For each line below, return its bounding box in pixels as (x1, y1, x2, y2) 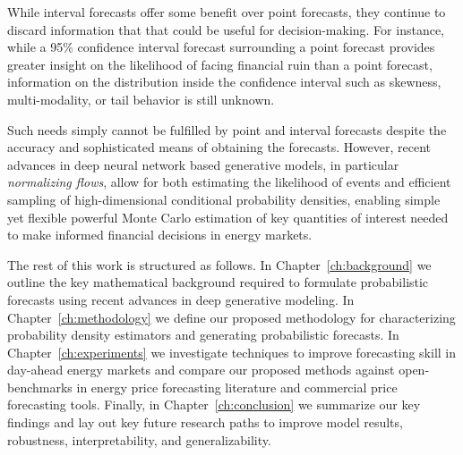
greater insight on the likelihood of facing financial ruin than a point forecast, (7, 55, 433, 73)
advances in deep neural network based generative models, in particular (7, 155, 399, 173)
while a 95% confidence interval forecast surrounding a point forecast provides (7, 38, 435, 56)
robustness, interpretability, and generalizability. (7, 430, 271, 449)
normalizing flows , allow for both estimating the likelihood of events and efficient (7, 173, 451, 191)
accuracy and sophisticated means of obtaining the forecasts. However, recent (7, 138, 432, 156)
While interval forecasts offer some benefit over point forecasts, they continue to (7, 3, 446, 21)
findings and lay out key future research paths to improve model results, (7, 413, 403, 432)
